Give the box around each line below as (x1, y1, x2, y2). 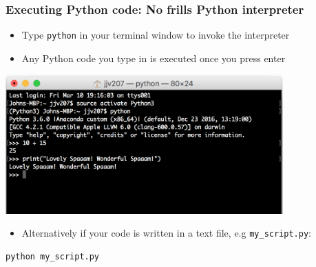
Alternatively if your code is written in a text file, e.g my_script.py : (21, 226, 311, 240)
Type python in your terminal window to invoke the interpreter (21, 28, 290, 42)
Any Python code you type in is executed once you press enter (21, 50, 286, 65)
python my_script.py (6, 251, 100, 261)
